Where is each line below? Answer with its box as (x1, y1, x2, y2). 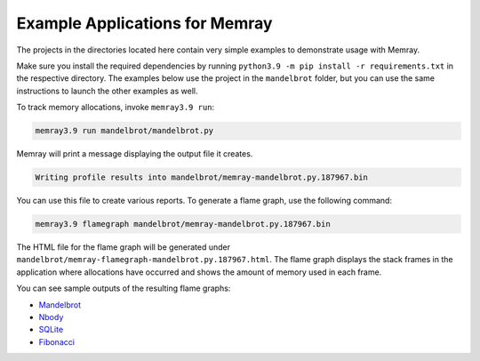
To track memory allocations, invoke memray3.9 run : (16, 102, 215, 113)
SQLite (38, 325, 64, 335)
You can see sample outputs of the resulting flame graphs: (16, 283, 231, 293)
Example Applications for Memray (16, 13, 273, 33)
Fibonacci (38, 336, 76, 347)
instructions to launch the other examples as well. (16, 85, 198, 96)
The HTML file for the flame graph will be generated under (16, 242, 231, 253)
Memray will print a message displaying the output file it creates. (16, 148, 253, 159)
